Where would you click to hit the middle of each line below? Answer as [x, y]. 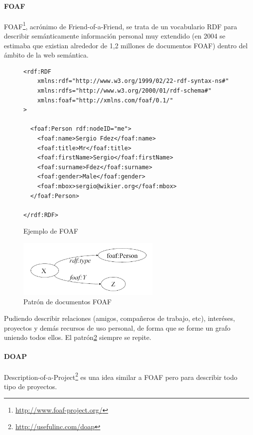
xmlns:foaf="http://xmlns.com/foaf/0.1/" [105, 100]
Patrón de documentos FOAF [68, 302]
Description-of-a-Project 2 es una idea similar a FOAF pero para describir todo [121, 376]
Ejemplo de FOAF [51, 231]
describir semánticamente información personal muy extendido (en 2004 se [115, 36]
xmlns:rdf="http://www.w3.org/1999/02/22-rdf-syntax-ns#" [133, 81]
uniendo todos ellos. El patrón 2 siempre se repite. [78, 337]
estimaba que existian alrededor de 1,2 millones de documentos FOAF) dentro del [126, 45]
